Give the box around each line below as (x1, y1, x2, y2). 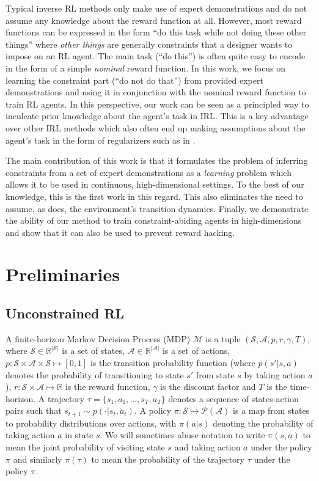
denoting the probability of (212, 416, 313, 429)
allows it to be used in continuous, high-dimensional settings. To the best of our (5, 178, 304, 191)
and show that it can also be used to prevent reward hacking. (5, 226, 235, 238)
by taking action (244, 368, 306, 381)
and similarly (13, 452, 62, 465)
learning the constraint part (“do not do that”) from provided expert (5, 73, 263, 86)
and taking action (174, 441, 241, 453)
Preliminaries (5, 262, 120, 287)
